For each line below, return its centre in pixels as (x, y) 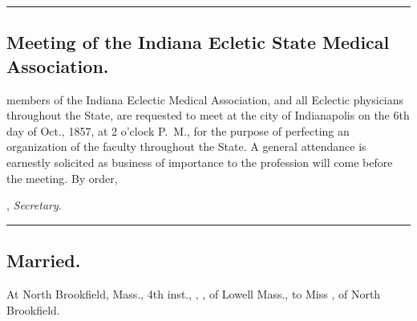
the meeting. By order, (62, 178)
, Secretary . (34, 205)
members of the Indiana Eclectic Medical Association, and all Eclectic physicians (205, 99)
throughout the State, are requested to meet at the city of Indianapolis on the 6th (208, 115)
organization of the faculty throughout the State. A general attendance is (186, 146)
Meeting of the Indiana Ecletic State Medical (198, 42)
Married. (44, 260)
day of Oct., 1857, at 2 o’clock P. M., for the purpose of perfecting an (178, 130)
